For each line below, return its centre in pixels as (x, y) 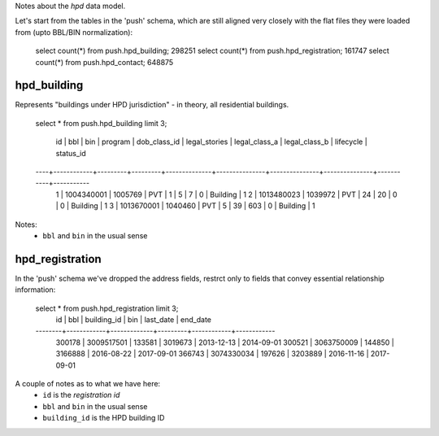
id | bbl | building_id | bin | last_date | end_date (133, 320)
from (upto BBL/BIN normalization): (74, 32)
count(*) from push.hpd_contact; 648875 (104, 62)
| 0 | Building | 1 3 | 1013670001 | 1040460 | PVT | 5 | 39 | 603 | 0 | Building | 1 (185, 206)
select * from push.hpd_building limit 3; (101, 123)
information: (35, 290)
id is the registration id (81, 395)
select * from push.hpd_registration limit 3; (107, 308)
